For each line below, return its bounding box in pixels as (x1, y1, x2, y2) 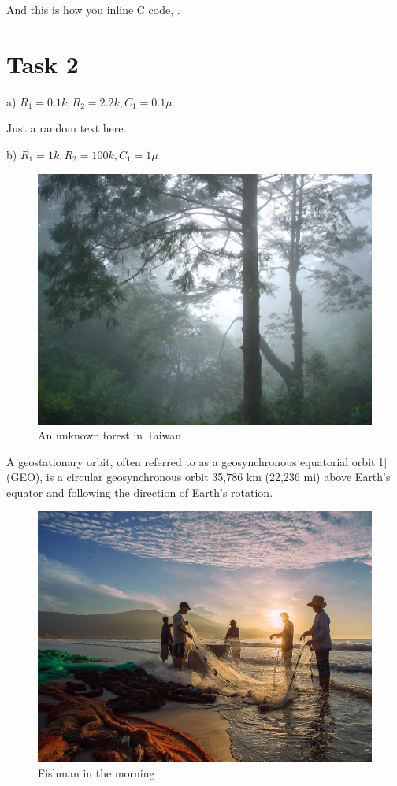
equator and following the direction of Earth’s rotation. (6, 484, 273, 500)
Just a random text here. (6, 120, 127, 136)
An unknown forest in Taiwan (38, 427, 182, 443)
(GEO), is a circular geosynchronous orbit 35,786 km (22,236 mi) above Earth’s (6, 469, 391, 485)
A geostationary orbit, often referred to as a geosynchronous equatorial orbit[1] (6, 453, 388, 469)
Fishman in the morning (38, 764, 155, 780)
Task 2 (6, 47, 79, 80)
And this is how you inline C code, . (6, 2, 180, 17)
